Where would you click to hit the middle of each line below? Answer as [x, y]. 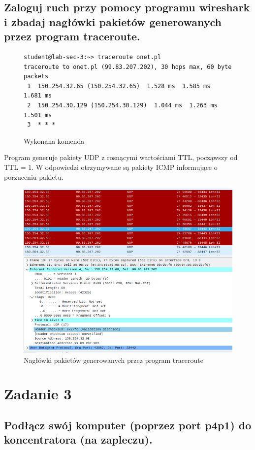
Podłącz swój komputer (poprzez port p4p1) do [128, 425]
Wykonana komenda [54, 141]
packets [36, 77]
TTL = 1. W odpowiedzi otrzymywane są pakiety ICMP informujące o [111, 167]
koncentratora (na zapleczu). [78, 439]
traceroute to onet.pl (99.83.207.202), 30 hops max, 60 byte [128, 67]
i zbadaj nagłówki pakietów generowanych [113, 21]
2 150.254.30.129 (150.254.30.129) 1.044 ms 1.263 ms [122, 105]
